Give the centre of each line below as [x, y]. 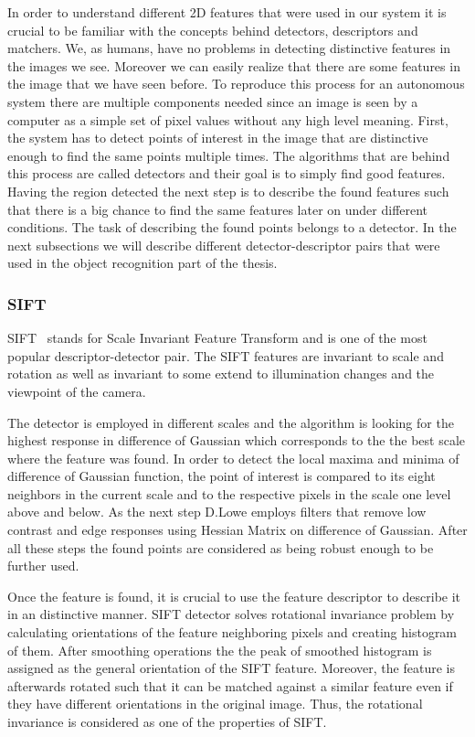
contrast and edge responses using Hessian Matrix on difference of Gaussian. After [237, 530]
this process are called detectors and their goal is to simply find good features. [227, 173]
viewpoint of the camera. [77, 391]
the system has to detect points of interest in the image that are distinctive [218, 138]
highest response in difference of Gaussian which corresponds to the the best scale [237, 440]
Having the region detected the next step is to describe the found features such [228, 191]
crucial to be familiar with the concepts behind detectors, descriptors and [213, 30]
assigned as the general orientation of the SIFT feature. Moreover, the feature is [231, 668]
